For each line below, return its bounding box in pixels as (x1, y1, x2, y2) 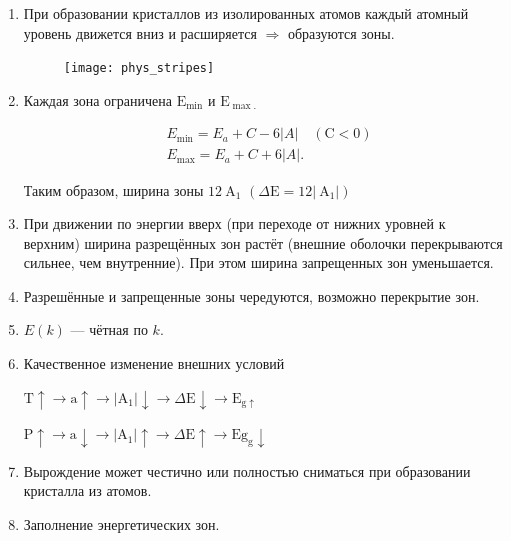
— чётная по (70, 319, 148, 340)
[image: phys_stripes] (63, 61, 215, 76)
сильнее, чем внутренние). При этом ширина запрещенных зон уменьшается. (23, 252, 494, 273)
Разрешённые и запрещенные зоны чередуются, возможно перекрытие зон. (23, 285, 480, 306)
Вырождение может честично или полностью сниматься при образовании (23, 460, 471, 481)
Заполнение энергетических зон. (23, 514, 220, 535)
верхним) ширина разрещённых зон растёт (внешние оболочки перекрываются (23, 232, 503, 253)
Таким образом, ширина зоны (23, 179, 204, 200)
